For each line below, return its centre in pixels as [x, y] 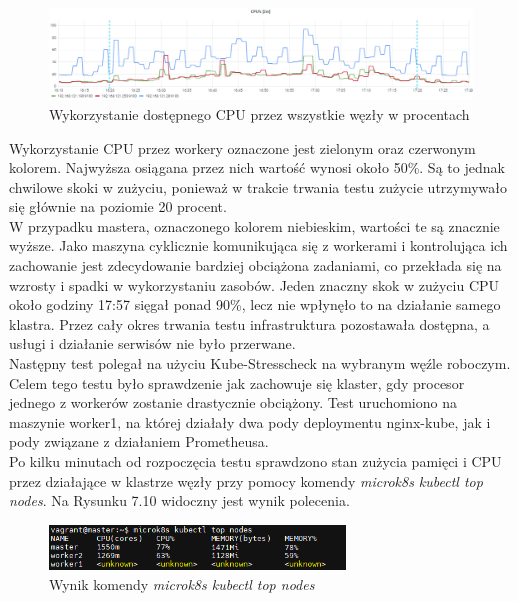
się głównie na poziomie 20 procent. [118, 206]
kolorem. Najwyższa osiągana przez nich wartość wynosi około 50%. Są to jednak [257, 167]
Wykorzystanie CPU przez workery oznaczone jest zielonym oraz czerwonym [242, 147]
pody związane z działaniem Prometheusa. [139, 441]
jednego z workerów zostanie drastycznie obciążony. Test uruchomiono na [233, 402]
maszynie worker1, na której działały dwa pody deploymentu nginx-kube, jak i [250, 421]
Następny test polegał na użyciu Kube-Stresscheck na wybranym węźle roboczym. [260, 363]
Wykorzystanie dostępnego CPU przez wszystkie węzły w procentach [259, 113]
